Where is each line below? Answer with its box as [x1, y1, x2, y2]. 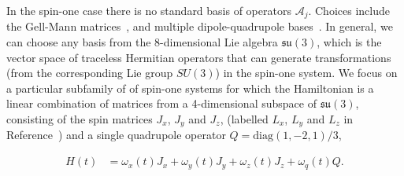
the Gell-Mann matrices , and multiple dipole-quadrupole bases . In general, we [6, 18, 393, 35]
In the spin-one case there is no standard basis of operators [6, 2, 291, 18]
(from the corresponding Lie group [6, 64, 173, 81]
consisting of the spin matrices [6, 111, 153, 127]
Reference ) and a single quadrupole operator [6, 126, 226, 143]
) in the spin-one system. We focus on [215, 64, 398, 81]
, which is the [317, 34, 382, 50]
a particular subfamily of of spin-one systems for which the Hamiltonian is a [6, 79, 374, 96]
